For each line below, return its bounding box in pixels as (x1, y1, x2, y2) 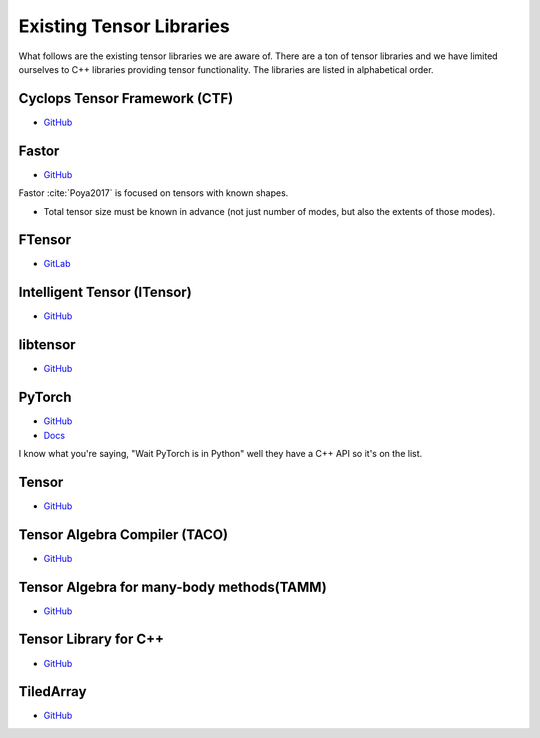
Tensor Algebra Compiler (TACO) (18, 526, 229, 543)
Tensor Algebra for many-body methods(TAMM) (18, 578, 327, 595)
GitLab (43, 258, 71, 270)
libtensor (18, 336, 76, 354)
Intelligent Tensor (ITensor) (18, 284, 192, 301)
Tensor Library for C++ (18, 631, 165, 648)
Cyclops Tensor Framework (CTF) (18, 90, 234, 107)
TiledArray (18, 683, 87, 700)
